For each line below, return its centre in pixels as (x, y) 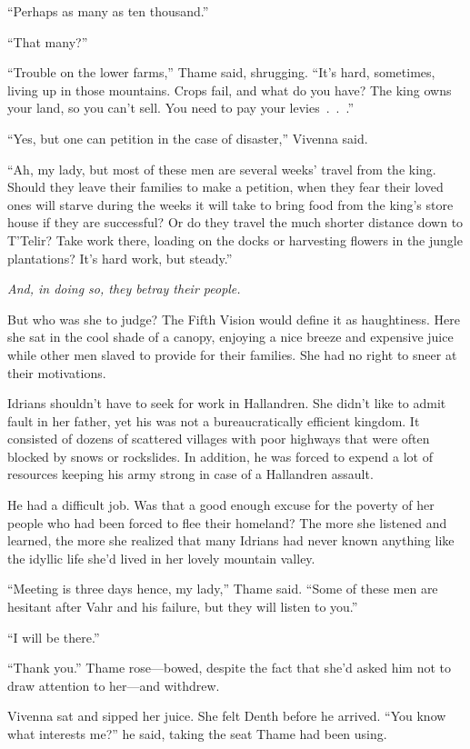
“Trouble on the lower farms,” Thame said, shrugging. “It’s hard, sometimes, (221, 72)
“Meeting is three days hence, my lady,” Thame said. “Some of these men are (223, 589)
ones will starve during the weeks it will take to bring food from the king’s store (230, 204)
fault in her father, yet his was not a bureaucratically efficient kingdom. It (214, 420)
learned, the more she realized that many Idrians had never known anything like (231, 540)
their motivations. (57, 372)
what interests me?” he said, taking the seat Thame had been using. (197, 734)
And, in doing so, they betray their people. (124, 289)
